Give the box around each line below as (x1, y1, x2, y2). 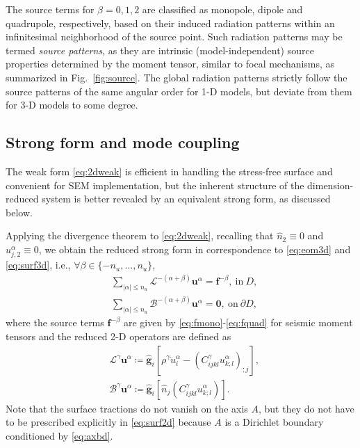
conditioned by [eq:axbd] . (6, 428, 113, 442)
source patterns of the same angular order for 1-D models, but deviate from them (6, 83, 352, 98)
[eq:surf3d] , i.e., (6, 257, 71, 272)
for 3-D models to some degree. (6, 97, 138, 112)
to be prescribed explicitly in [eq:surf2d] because (6, 415, 211, 429)
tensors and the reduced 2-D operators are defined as (6, 328, 231, 343)
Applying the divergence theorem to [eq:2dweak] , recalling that (6, 228, 274, 243)
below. (6, 205, 33, 219)
